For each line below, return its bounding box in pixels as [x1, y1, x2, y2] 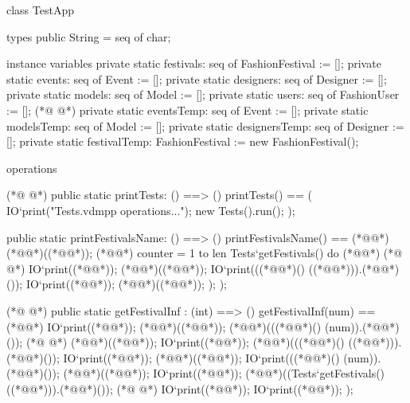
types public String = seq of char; [6, 28, 171, 45]
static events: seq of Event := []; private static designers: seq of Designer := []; [6, 70, 387, 87]
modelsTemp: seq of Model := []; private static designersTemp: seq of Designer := [6, 117, 404, 134]
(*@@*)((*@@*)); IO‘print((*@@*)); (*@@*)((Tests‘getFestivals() [63, 365, 385, 381]
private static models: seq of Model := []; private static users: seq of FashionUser [6, 86, 400, 103]
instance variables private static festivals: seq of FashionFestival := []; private [6, 55, 381, 72]
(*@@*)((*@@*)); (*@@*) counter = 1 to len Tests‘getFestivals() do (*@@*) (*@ [6, 245, 403, 261]
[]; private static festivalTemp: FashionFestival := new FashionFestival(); [6, 133, 359, 150]
